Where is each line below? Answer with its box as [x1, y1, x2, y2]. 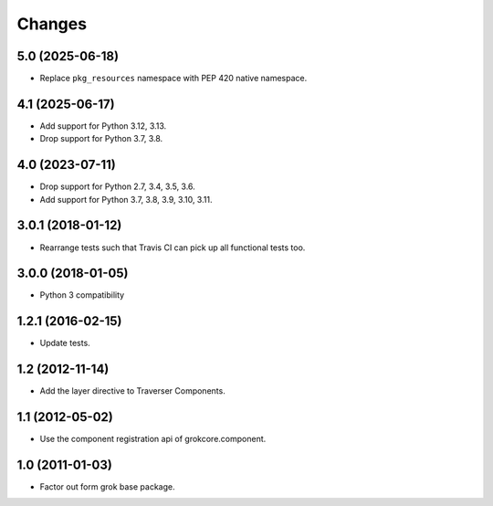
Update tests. [39, 338, 90, 349]
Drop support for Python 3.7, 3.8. [39, 133, 163, 144]
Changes [16, 14, 87, 34]
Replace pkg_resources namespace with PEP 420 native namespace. [39, 73, 308, 84]
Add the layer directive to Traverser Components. [39, 385, 226, 396]
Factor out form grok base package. [39, 481, 175, 492]
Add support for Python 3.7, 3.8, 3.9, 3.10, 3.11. [39, 194, 213, 205]
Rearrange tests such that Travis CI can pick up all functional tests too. [39, 242, 306, 253]
